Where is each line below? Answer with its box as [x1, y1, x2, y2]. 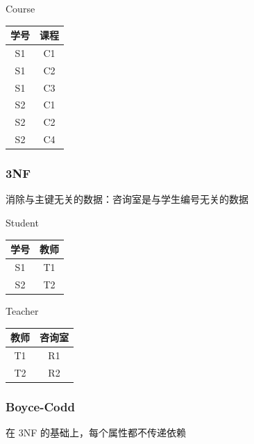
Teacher [6, 303, 39, 318]
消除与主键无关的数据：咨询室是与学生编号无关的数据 [6, 192, 248, 206]
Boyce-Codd [6, 397, 75, 415]
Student [6, 215, 39, 230]
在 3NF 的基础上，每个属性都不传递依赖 [6, 425, 186, 440]
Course [6, 1, 35, 15]
